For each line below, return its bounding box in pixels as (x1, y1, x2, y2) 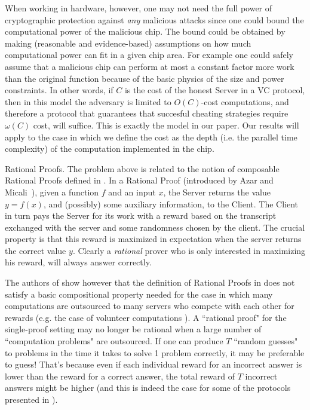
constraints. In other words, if (5, 84, 113, 96)
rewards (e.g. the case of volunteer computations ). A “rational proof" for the (5, 311, 287, 323)
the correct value (5, 244, 66, 256)
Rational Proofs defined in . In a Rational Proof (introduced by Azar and (5, 174, 274, 186)
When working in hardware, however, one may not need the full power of (5, 2, 272, 14)
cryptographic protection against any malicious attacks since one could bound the (5, 13, 304, 26)
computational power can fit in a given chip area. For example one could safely (5, 48, 293, 61)
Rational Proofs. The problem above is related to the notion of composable (5, 162, 280, 175)
